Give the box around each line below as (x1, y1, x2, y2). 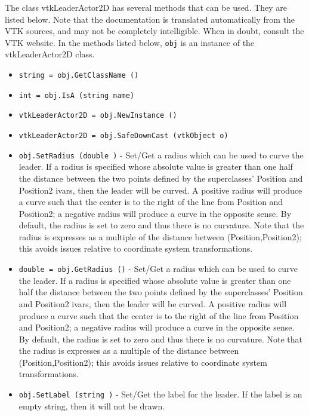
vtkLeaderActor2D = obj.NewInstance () (18, 111, 177, 120)
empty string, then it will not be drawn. (18, 399, 165, 412)
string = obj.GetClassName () (18, 71, 139, 80)
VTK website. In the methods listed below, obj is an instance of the (5, 36, 255, 48)
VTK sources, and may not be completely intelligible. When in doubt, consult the (5, 25, 304, 37)
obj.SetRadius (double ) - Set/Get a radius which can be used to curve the (18, 148, 304, 161)
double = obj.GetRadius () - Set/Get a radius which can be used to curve (18, 262, 298, 275)
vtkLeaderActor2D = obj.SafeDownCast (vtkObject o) (18, 131, 228, 140)
